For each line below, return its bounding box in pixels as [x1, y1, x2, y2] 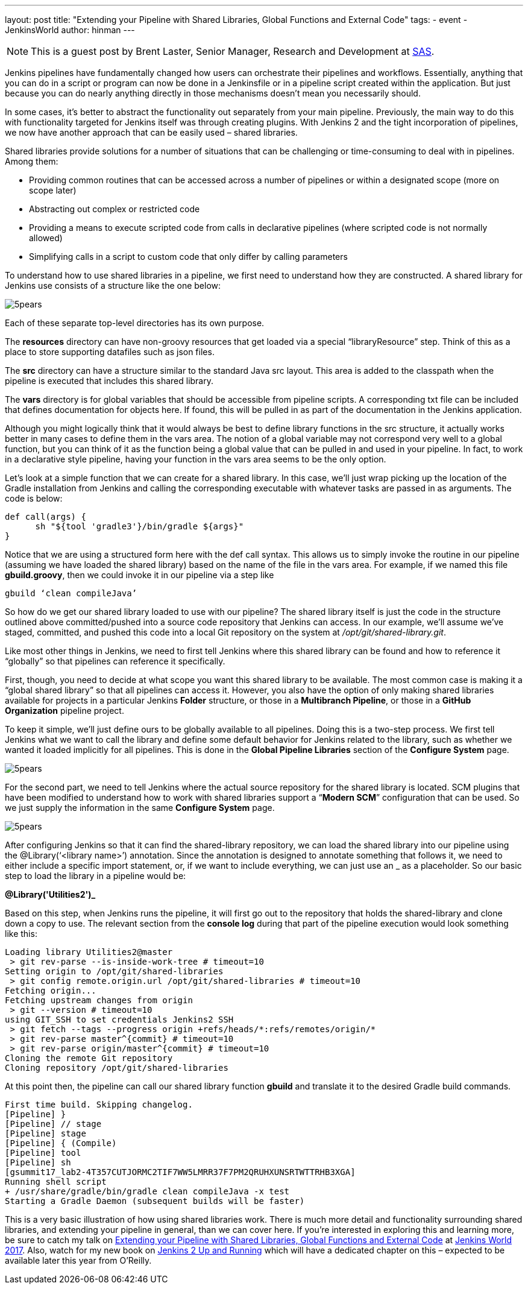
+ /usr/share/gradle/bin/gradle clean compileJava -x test [5, 1187, 290, 1196]
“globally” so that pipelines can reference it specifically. [5, 656, 225, 666]
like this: [5, 928, 37, 939]
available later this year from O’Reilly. [5, 1255, 152, 1265]
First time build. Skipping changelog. [5, 1100, 193, 1109]
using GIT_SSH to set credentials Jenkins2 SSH [5, 1015, 234, 1024]
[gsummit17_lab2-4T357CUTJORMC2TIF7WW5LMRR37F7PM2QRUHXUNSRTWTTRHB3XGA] [5, 1167, 356, 1177]
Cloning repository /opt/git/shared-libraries [5, 1063, 228, 1073]
